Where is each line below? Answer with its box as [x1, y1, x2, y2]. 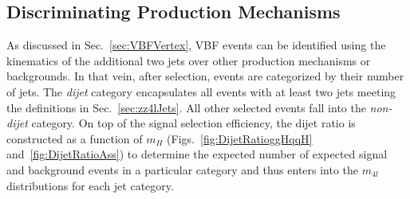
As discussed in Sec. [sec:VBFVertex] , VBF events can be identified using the [6, 37, 386, 53]
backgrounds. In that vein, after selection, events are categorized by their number [6, 68, 404, 84]
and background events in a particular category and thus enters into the [6, 161, 359, 178]
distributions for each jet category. [6, 177, 174, 193]
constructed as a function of [6, 130, 143, 146]
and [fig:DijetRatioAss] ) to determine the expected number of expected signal [6, 146, 388, 162]
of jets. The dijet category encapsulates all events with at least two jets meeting [6, 83, 396, 99]
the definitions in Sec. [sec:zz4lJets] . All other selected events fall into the [6, 99, 366, 115]
